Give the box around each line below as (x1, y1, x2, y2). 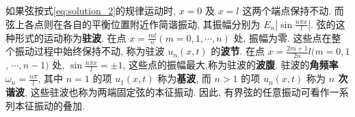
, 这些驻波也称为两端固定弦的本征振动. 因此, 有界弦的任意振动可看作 (25, 84, 330, 99)
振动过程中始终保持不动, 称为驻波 (14, 44, 165, 58)
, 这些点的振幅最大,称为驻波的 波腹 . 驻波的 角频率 (122, 57, 339, 72)
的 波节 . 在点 (211, 44, 265, 58)
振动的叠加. (34, 98, 85, 112)
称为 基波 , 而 (157, 71, 211, 86)
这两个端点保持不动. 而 (242, 3, 344, 17)
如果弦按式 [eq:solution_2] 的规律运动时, (5, 3, 176, 17)
